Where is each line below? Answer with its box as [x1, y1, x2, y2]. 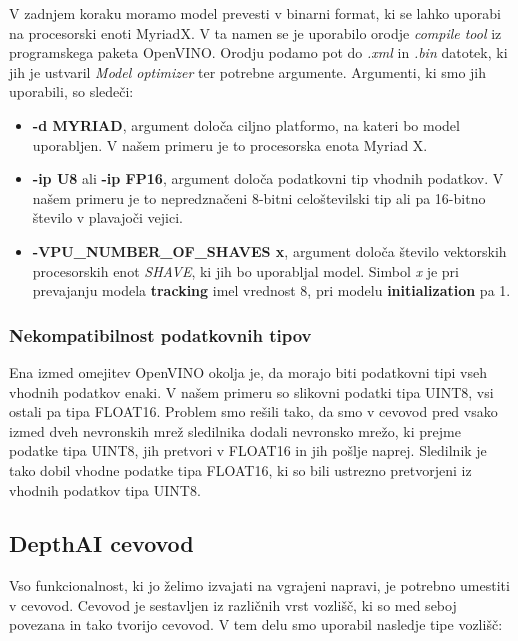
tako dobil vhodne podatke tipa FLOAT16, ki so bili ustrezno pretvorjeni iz [9, 459, 472, 480]
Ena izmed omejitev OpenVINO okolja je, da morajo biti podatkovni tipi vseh [9, 361, 487, 382]
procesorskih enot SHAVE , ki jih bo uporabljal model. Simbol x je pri [32, 260, 460, 281]
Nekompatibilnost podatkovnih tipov [9, 322, 312, 347]
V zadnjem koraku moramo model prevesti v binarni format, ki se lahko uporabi [9, 3, 501, 23]
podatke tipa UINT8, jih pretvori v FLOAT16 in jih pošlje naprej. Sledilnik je [9, 440, 487, 461]
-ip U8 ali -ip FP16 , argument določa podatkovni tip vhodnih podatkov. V [32, 168, 504, 189]
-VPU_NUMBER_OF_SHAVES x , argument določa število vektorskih [32, 240, 507, 261]
